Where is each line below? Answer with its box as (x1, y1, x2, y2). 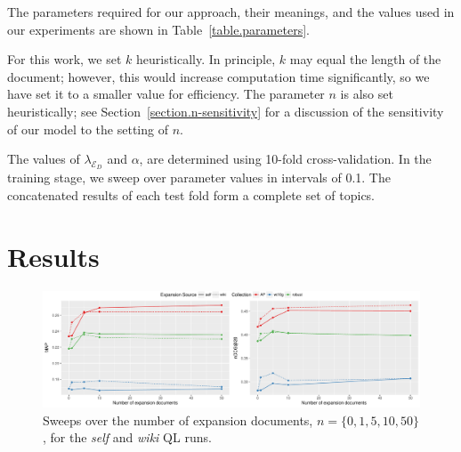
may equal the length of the (289, 50, 441, 69)
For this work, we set (7, 50, 122, 69)
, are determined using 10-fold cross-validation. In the (139, 149, 432, 168)
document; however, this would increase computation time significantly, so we (7, 67, 430, 85)
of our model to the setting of (7, 119, 168, 138)
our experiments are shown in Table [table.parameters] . (7, 20, 310, 38)
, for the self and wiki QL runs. (43, 428, 212, 447)
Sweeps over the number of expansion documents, (43, 410, 313, 429)
